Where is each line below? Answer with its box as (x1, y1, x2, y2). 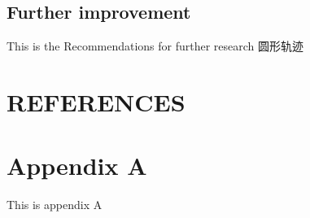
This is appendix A (7, 196, 103, 213)
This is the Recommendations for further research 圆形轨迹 (7, 37, 304, 54)
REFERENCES (7, 85, 186, 118)
